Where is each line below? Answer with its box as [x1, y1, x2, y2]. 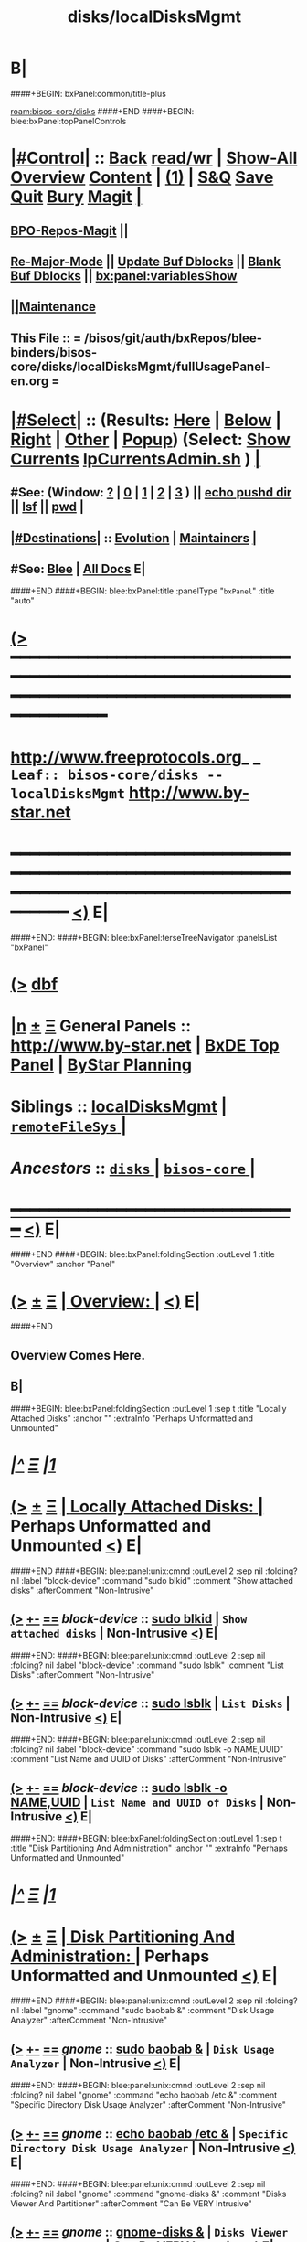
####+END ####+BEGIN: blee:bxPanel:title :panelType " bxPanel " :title [10, 585, 275, 596]
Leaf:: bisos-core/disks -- [10, 766, 224, 784]
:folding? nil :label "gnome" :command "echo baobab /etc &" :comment [10, 2089, 278, 2100]
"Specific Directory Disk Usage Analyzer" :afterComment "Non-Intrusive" [10, 2099, 287, 2110]
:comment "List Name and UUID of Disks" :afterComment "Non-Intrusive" [10, 1754, 287, 1765]
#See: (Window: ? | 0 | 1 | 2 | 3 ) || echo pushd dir [10, 485, 292, 500]
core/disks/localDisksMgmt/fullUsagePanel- [10, 358, 270, 374]
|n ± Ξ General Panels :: [10, 1016, 192, 1037]
